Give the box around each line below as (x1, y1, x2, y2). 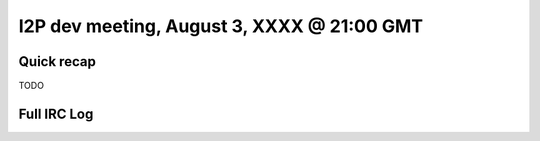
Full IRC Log (18, 105, 94, 122)
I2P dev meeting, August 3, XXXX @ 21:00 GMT (18, 15, 424, 37)
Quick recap (18, 53, 97, 70)
